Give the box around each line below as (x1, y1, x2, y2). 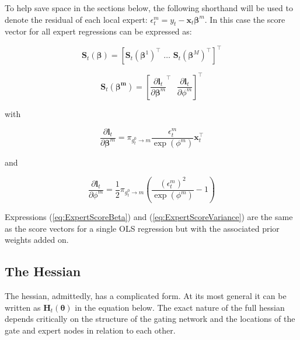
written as (5, 301, 41, 313)
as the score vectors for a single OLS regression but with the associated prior (5, 222, 280, 234)
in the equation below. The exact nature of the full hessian (75, 301, 285, 313)
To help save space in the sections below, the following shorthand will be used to (5, 2, 293, 13)
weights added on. (5, 233, 69, 246)
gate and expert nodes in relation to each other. (5, 324, 176, 336)
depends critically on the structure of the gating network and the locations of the (5, 312, 295, 325)
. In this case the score (204, 13, 285, 25)
